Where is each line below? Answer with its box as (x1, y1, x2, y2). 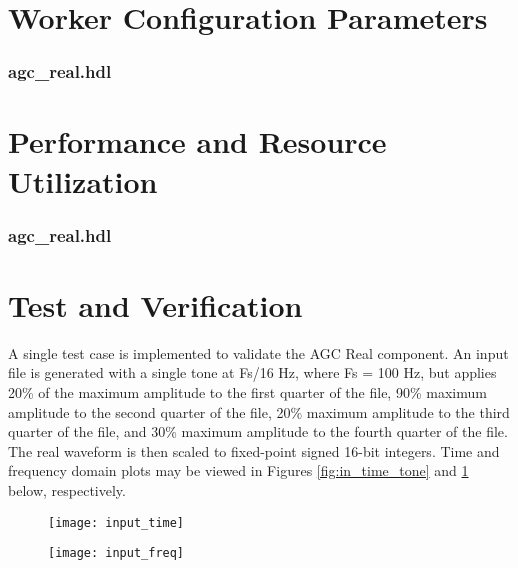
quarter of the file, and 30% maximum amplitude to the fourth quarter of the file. (8, 421, 508, 442)
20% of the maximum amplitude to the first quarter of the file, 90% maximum (8, 381, 487, 402)
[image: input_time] (48, 515, 185, 530)
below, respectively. (8, 479, 126, 500)
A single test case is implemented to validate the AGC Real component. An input (8, 342, 509, 363)
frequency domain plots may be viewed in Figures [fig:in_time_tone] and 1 (8, 460, 469, 481)
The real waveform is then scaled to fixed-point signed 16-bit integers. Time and (8, 440, 500, 461)
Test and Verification (8, 284, 303, 325)
